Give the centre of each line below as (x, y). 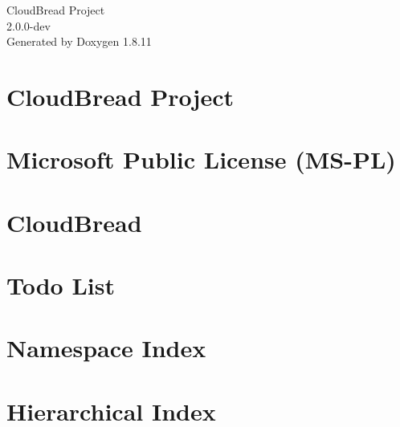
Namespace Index (106, 348)
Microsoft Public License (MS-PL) (201, 159)
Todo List (61, 285)
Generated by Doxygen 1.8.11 (79, 41)
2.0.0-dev (29, 25)
